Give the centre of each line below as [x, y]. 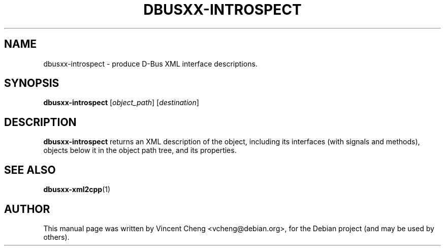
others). [56, 237]
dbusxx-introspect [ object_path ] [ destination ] [121, 103]
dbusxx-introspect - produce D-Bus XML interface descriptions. [150, 64]
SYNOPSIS [32, 83]
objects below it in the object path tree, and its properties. [140, 150]
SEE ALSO [30, 170]
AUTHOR [27, 209]
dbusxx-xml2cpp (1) [77, 190]
